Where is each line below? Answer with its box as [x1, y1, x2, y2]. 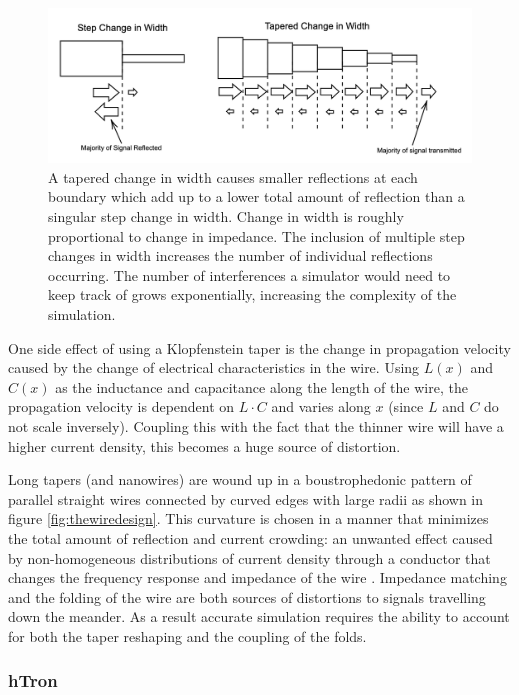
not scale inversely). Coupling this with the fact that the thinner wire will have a [8, 415, 504, 436]
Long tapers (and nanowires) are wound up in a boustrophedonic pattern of [8, 469, 472, 490]
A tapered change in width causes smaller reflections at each [48, 166, 418, 187]
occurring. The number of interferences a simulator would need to [48, 264, 451, 285]
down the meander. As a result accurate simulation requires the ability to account [8, 606, 510, 627]
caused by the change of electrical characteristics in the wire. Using [8, 357, 420, 378]
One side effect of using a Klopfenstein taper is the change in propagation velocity [8, 337, 511, 358]
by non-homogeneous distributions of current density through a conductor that [8, 547, 491, 568]
